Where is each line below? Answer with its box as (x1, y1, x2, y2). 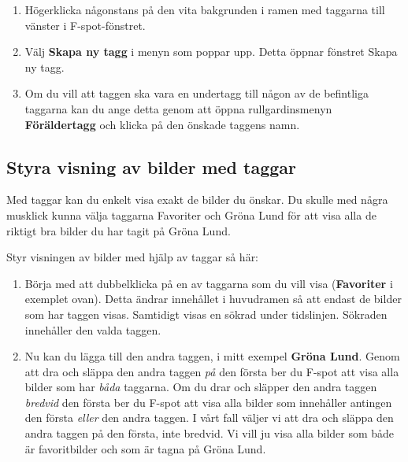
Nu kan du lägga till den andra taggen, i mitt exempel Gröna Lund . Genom (24, 348, 400, 364)
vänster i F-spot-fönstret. (24, 17, 146, 33)
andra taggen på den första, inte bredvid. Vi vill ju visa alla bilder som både (24, 425, 395, 442)
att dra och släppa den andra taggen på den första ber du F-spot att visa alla (24, 363, 399, 379)
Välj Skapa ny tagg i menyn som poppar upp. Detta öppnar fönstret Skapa (24, 43, 398, 60)
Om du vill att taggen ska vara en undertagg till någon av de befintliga (24, 85, 369, 102)
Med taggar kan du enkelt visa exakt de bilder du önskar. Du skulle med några (6, 191, 388, 208)
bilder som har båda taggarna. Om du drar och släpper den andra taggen (24, 379, 377, 395)
